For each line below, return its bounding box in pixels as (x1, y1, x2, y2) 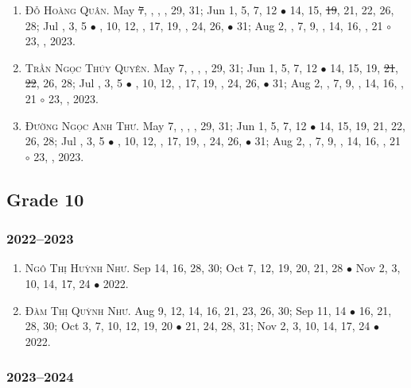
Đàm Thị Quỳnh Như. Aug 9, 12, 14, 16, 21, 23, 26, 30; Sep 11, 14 (25, 302, 347, 318)
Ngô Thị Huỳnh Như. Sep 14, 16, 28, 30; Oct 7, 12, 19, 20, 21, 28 (25, 259, 343, 276)
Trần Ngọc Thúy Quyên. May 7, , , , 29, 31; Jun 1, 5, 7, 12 (25, 59, 317, 75)
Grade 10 (6, 186, 84, 211)
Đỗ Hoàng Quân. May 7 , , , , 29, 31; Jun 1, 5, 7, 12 (25, 2, 277, 17)
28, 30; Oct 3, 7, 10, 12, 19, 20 (25, 317, 173, 334)
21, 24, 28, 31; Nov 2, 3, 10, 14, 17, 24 (185, 317, 370, 334)
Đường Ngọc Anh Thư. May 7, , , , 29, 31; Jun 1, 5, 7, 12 (25, 117, 307, 133)
